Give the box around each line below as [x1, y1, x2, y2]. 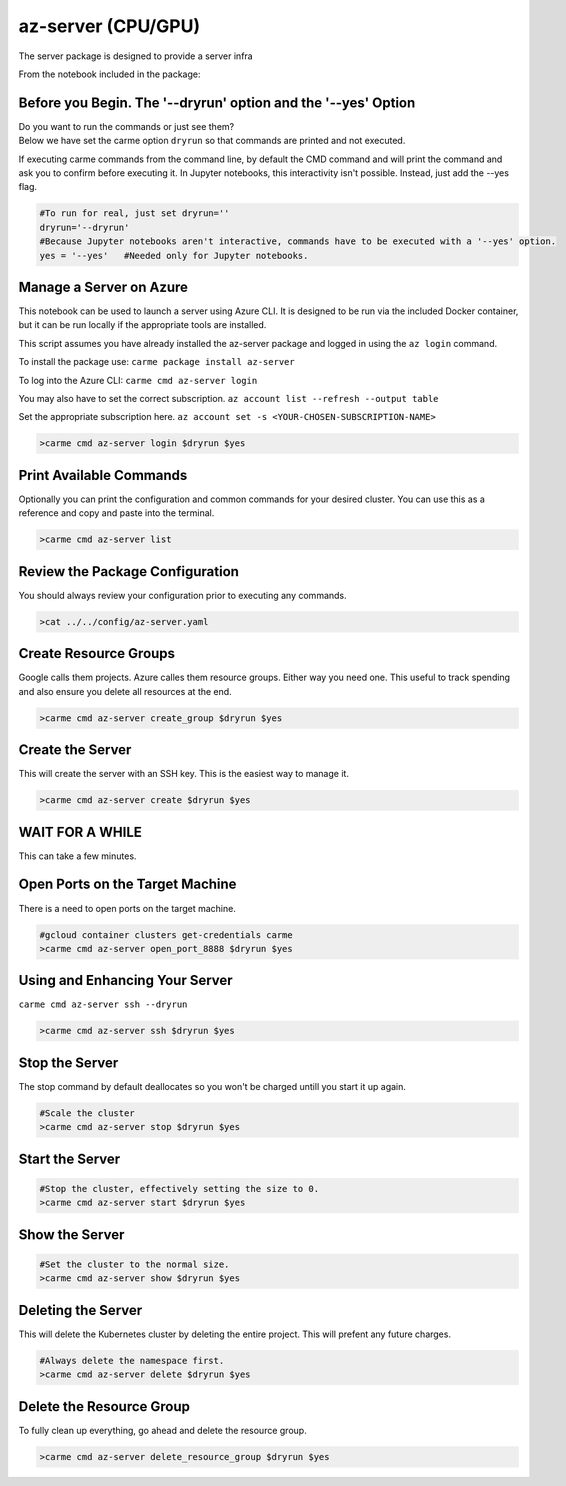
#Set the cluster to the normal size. [39, 1258, 230, 1270]
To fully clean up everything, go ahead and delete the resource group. [18, 1424, 307, 1436]
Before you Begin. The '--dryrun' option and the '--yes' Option [18, 94, 416, 111]
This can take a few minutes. [18, 850, 137, 862]
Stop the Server [18, 1054, 119, 1071]
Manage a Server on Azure [18, 278, 189, 295]
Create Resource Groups [18, 645, 175, 662]
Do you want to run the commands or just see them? [18, 120, 235, 132]
